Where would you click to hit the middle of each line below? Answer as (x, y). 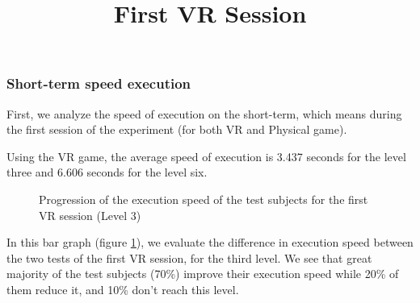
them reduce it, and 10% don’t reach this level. (123, 290)
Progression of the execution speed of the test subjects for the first (204, 199)
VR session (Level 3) (90, 215)
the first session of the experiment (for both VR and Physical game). (177, 129)
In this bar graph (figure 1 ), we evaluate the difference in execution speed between (210, 242)
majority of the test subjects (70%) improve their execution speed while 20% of (203, 274)
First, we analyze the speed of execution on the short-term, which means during (204, 113)
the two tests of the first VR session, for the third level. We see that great (189, 257)
